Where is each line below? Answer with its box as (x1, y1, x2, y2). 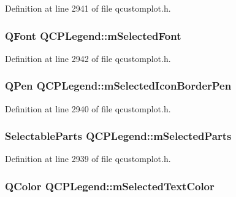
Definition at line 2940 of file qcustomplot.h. (5, 102, 171, 115)
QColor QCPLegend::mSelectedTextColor (5, 178, 215, 193)
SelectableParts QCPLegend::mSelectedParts (5, 128, 232, 144)
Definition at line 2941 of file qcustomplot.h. (5, 2, 171, 14)
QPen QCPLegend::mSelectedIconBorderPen (5, 78, 232, 93)
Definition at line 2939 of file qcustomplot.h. (5, 152, 171, 165)
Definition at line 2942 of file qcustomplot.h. (5, 52, 171, 64)
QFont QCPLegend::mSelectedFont (5, 28, 181, 43)
